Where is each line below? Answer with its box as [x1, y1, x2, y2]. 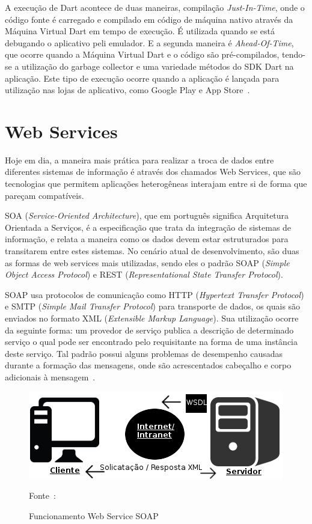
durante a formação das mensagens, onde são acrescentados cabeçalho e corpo [5, 359, 292, 371]
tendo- [282, 48, 305, 61]
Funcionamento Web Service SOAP [29, 509, 159, 522]
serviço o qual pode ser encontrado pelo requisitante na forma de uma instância [5, 335, 298, 348]
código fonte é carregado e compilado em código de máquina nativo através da [5, 13, 293, 25]
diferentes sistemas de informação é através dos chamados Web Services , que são [5, 165, 301, 178]
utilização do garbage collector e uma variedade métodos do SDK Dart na [22, 59, 294, 72]
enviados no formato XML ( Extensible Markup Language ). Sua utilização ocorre [5, 312, 299, 324]
